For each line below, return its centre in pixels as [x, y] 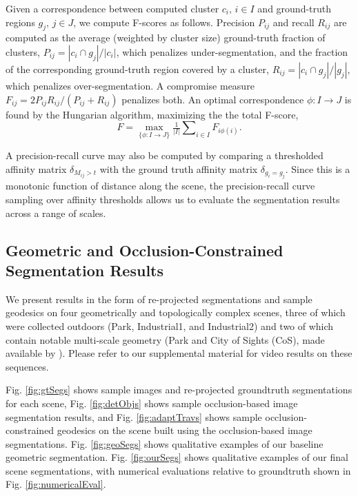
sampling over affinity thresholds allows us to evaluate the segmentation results [173, 199]
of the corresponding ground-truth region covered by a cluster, [137, 69]
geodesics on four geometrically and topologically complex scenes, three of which [176, 312]
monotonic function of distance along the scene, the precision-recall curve [160, 186]
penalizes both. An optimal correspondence [213, 99]
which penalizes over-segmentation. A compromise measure [130, 85]
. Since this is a [318, 168]
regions [20, 22]
